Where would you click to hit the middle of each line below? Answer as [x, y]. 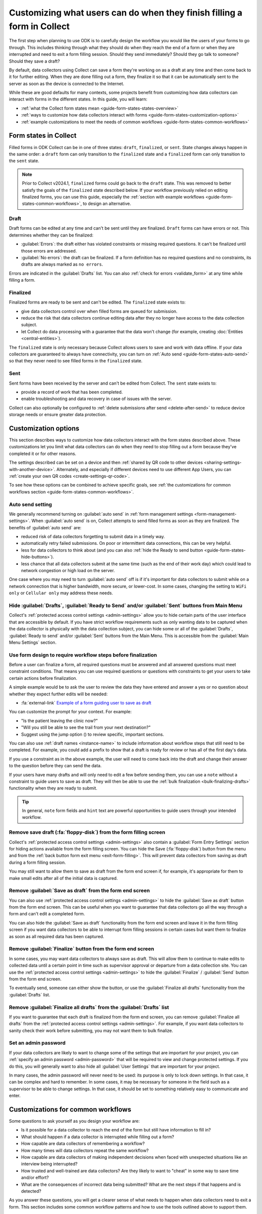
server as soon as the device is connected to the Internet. [67, 84]
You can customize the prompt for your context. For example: [70, 712]
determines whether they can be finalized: [51, 235]
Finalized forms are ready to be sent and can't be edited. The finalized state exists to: [97, 302]
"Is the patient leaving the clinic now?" [59, 721]
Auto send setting [31, 504]
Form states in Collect [43, 136]
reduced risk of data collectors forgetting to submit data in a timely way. [93, 537]
